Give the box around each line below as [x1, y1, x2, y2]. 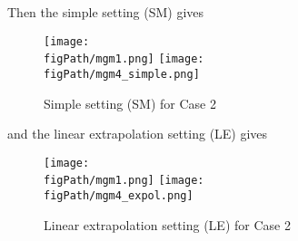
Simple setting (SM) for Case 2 [44, 93, 216, 112]
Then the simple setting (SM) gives [7, 3, 204, 21]
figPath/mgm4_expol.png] [44, 189, 194, 203]
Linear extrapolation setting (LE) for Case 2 [44, 215, 291, 234]
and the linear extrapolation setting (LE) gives [7, 124, 268, 143]
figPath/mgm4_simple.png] [44, 67, 200, 81]
